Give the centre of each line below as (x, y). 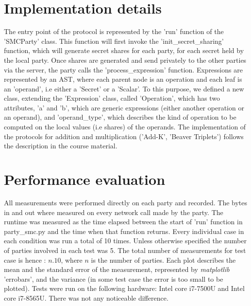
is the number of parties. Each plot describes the (163, 260)
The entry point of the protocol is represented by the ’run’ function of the (114, 31)
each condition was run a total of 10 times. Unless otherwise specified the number (125, 241)
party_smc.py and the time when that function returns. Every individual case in (124, 231)
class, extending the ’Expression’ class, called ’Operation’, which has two (112, 98)
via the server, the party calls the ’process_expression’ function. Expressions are (123, 69)
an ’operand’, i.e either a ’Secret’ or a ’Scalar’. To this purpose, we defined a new (124, 88)
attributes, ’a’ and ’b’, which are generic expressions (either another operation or (124, 107)
